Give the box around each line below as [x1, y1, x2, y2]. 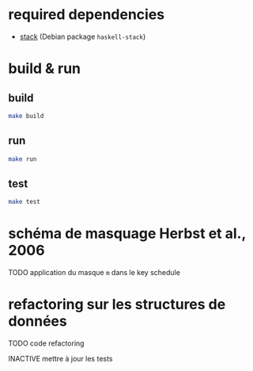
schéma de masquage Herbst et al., [8, 224, 247, 243]
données [8, 312, 67, 331]
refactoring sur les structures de [8, 296, 226, 314]
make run [8, 155, 37, 163]
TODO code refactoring [8, 338, 85, 348]
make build [8, 112, 44, 120]
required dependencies [8, 6, 165, 24]
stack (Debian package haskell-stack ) [19, 32, 146, 41]
